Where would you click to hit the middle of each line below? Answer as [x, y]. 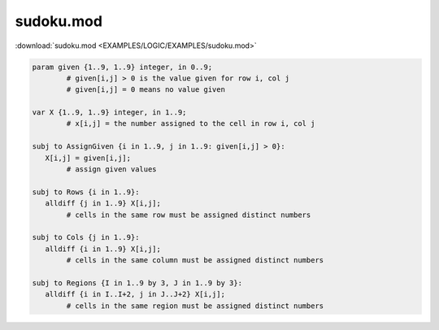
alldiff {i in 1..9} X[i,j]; [103, 249]
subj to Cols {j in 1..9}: [86, 237]
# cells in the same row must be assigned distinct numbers [189, 215]
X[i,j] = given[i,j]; [88, 158]
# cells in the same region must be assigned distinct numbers [195, 306]
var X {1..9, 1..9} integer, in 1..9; [109, 113]
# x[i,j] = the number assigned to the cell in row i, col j [191, 124]
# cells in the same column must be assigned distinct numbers [195, 261]
